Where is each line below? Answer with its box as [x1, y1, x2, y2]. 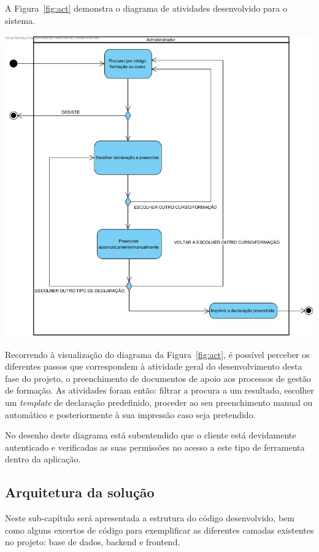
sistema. [5, 14, 36, 26]
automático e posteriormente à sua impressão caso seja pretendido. [5, 408, 256, 421]
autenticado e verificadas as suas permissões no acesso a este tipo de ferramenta [5, 440, 305, 453]
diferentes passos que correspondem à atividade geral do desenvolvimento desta [5, 360, 302, 373]
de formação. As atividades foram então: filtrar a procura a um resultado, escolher [5, 384, 314, 397]
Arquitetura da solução [5, 483, 155, 502]
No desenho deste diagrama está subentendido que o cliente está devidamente [5, 429, 296, 441]
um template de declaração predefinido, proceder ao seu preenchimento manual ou [5, 396, 313, 409]
